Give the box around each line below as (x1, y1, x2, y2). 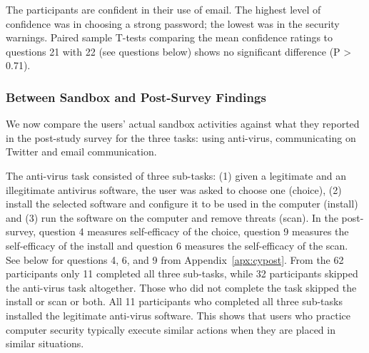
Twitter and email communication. (6, 144, 157, 159)
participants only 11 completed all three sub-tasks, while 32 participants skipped (6, 266, 358, 281)
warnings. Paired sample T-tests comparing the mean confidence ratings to (6, 30, 333, 45)
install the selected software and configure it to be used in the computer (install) (6, 196, 358, 211)
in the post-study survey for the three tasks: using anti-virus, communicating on (6, 130, 356, 145)
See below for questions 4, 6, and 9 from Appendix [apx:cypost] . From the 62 (6, 252, 344, 267)
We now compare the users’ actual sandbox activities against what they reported (6, 116, 360, 131)
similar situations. (6, 336, 84, 351)
